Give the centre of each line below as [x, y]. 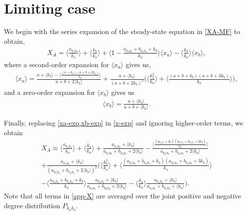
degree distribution [32, 205]
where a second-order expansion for [57, 64]
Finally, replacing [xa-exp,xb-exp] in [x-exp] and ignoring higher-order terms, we [123, 123]
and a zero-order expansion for [49, 92]
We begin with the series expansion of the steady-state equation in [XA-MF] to [122, 31]
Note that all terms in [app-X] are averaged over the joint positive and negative [123, 196]
